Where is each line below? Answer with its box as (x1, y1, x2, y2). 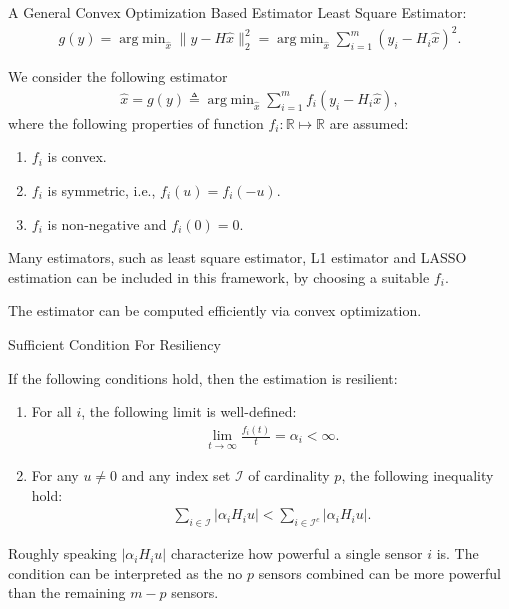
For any (31, 465, 79, 486)
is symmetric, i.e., (47, 179, 156, 200)
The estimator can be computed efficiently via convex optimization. (8, 300, 422, 321)
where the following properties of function (8, 112, 264, 133)
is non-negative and (47, 213, 167, 234)
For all (31, 401, 72, 422)
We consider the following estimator (8, 66, 228, 87)
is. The (436, 543, 479, 564)
